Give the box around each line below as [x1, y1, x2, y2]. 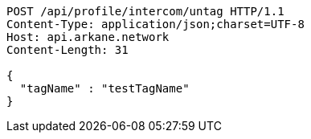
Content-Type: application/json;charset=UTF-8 [6, 18, 305, 31]
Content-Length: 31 [6, 43, 129, 56]
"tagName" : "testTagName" [19, 82, 190, 95]
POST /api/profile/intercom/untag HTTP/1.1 [6, 5, 284, 18]
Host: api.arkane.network [6, 31, 170, 43]
